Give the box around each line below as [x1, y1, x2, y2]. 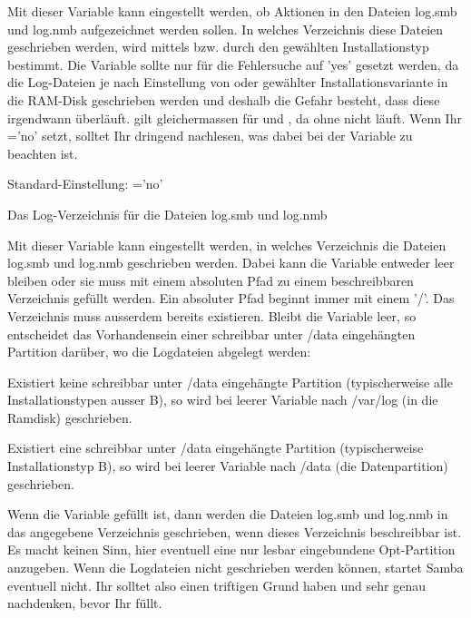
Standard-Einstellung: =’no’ [7, 174, 163, 193]
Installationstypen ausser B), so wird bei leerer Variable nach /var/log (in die [7, 390, 438, 409]
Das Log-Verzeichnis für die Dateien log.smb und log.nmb [7, 204, 328, 223]
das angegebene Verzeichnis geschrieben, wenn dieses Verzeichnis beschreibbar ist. [7, 522, 462, 541]
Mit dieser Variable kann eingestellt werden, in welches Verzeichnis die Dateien [7, 235, 446, 254]
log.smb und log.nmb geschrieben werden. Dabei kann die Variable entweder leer [7, 253, 455, 272]
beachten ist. [7, 143, 78, 162]
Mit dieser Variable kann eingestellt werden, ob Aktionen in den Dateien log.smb [7, 2, 457, 20]
